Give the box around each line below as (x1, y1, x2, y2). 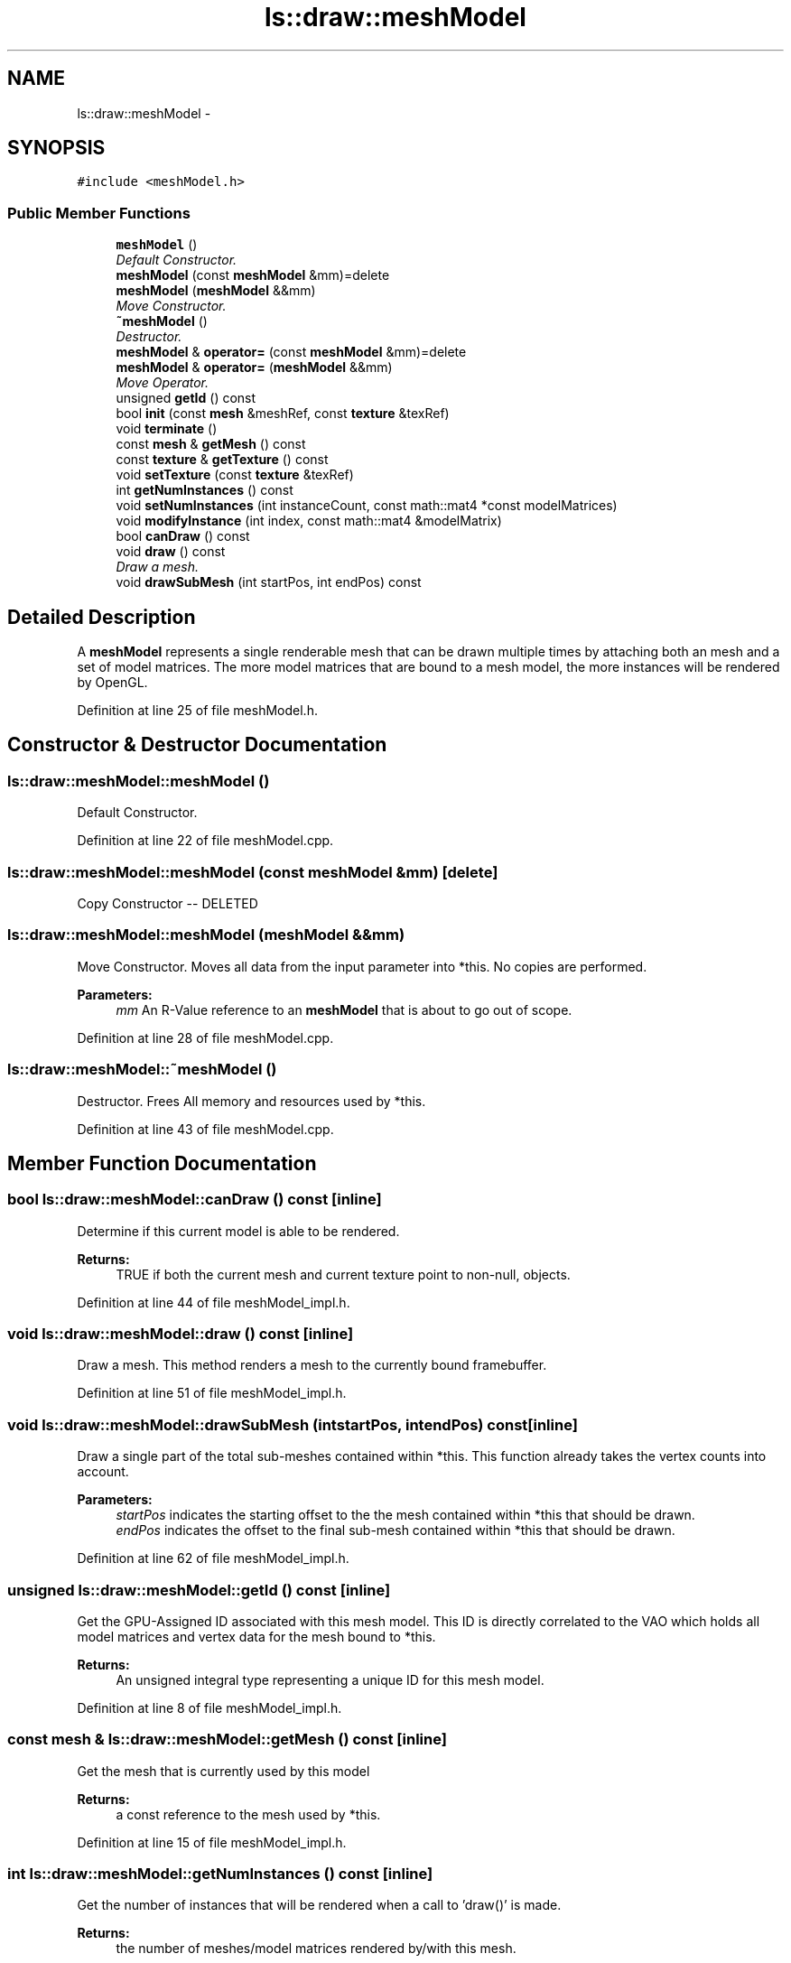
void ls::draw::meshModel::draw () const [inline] (7, 1325, 354, 1344)
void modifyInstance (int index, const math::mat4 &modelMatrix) (116, 513, 502, 529)
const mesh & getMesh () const (116, 436, 306, 452)
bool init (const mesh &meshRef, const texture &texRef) (116, 405, 450, 422)
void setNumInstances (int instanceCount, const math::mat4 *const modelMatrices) (116, 498, 618, 514)
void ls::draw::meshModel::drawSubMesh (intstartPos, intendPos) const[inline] (7, 1415, 578, 1434)
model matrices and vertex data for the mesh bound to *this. (77, 1628, 436, 1644)
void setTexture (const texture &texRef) (116, 467, 354, 483)
